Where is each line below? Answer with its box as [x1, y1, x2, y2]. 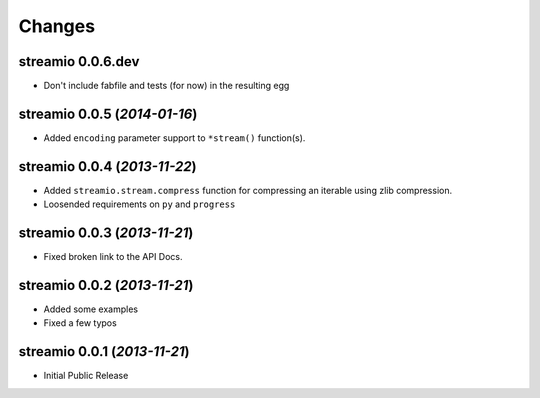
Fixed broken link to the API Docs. [43, 251, 184, 263]
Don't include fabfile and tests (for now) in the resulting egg [43, 80, 290, 92]
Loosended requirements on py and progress [43, 198, 236, 210]
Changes [18, 15, 95, 37]
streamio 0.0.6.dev [18, 53, 140, 70]
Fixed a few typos [43, 317, 117, 329]
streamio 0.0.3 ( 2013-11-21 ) [18, 225, 194, 242]
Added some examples [43, 303, 139, 315]
